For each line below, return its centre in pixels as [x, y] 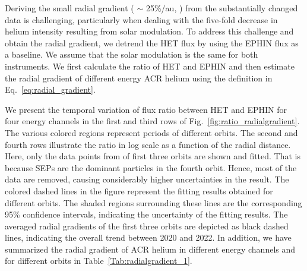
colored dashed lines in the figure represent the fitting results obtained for [139, 190]
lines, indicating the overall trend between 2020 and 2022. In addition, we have [148, 237]
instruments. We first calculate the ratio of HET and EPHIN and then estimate [150, 66]
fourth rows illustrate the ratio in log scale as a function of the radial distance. [148, 144]
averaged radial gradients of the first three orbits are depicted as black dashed [147, 226]
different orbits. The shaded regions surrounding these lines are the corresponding [153, 202]
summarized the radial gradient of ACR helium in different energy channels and [150, 249]
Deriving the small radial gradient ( [69, 8]
